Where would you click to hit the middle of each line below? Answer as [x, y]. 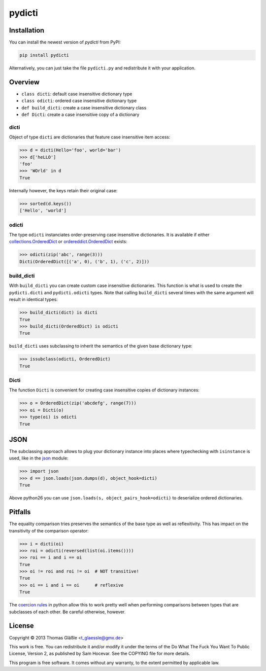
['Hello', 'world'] [43, 211]
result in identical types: [33, 300]
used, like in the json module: [39, 458]
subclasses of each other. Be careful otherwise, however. [67, 612]
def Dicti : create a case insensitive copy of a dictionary [81, 115]
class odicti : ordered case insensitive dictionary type [79, 101]
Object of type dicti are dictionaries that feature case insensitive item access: [90, 137]
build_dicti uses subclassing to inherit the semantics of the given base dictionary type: [101, 346]
